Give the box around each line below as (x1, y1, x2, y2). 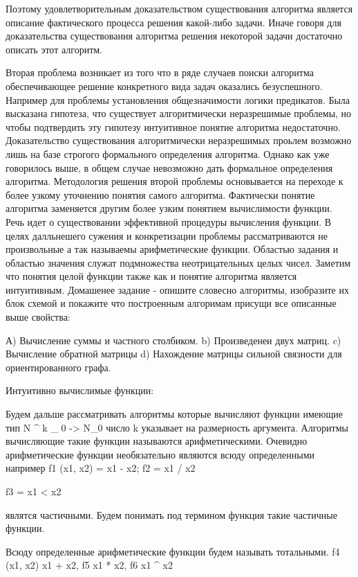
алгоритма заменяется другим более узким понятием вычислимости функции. (6, 201, 332, 215)
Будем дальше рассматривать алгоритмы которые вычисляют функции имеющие (6, 407, 343, 421)
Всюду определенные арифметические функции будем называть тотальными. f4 (6, 544, 340, 558)
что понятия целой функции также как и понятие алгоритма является (6, 269, 297, 283)
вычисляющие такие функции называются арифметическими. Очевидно (6, 434, 308, 448)
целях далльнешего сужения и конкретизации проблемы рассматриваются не (6, 228, 328, 242)
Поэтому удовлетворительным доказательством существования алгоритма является (6, 1, 353, 15)
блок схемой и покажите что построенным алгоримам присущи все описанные (6, 296, 337, 310)
